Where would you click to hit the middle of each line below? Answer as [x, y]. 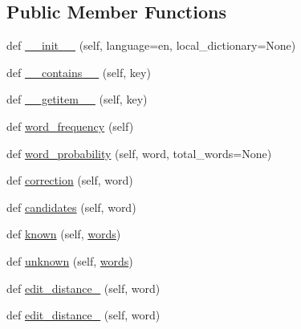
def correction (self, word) [70, 180]
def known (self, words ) [64, 234]
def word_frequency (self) [70, 126]
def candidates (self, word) [71, 207]
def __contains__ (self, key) [79, 72]
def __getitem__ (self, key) [77, 99]
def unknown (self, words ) [70, 260]
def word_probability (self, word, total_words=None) [139, 153]
